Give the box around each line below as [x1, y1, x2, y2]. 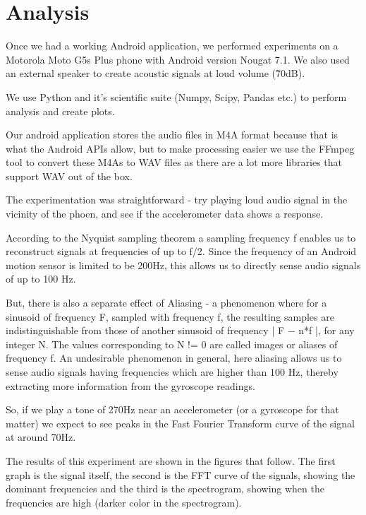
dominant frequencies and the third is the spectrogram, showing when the [6, 481, 324, 496]
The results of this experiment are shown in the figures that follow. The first [6, 453, 336, 468]
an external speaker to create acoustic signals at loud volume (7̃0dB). [6, 66, 305, 81]
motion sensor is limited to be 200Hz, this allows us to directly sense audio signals [6, 257, 361, 272]
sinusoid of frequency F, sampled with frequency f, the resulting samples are [6, 309, 334, 324]
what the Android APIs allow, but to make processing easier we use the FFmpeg [6, 141, 355, 155]
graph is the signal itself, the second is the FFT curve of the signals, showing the [6, 467, 355, 482]
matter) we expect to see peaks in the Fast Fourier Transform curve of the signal [6, 415, 355, 430]
